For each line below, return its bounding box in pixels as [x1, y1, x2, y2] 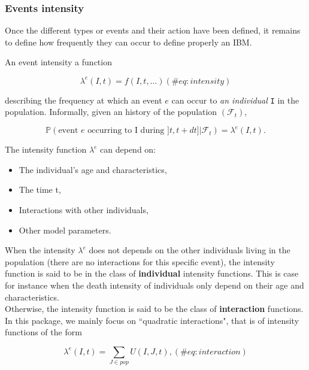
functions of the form [5, 326, 82, 338]
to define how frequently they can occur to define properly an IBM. [5, 35, 252, 48]
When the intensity [5, 244, 75, 256]
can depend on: [100, 143, 156, 156]
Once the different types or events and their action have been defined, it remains [5, 24, 301, 37]
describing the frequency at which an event [5, 93, 162, 106]
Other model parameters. [19, 223, 111, 236]
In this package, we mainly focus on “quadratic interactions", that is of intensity [5, 314, 299, 326]
